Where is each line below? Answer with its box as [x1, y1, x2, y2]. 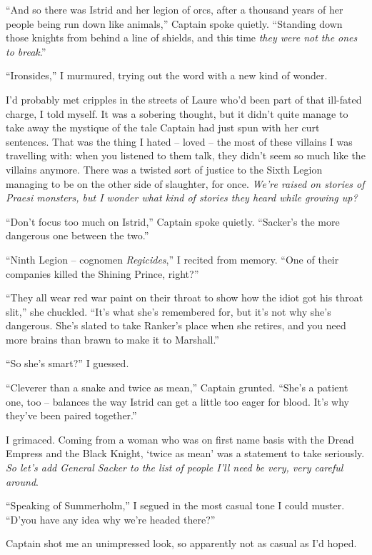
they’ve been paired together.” [6, 408, 137, 423]
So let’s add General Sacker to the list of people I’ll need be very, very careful [6, 460, 343, 475]
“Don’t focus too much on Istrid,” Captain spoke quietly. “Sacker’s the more [6, 214, 340, 229]
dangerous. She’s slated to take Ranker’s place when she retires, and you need [6, 318, 346, 333]
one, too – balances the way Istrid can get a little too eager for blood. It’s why [6, 394, 349, 409]
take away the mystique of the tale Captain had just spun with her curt [6, 120, 320, 135]
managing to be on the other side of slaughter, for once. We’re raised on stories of [6, 176, 365, 191]
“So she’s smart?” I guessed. [6, 356, 129, 371]
